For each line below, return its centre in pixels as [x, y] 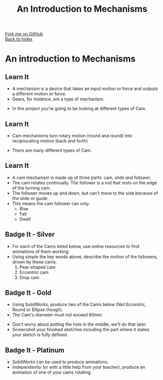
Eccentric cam [34, 272]
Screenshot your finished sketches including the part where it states [81, 330]
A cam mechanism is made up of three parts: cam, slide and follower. [81, 178]
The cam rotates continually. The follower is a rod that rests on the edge [84, 182]
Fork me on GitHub [24, 34]
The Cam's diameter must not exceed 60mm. [58, 315]
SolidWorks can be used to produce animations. [60, 362]
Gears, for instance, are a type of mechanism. [58, 99]
